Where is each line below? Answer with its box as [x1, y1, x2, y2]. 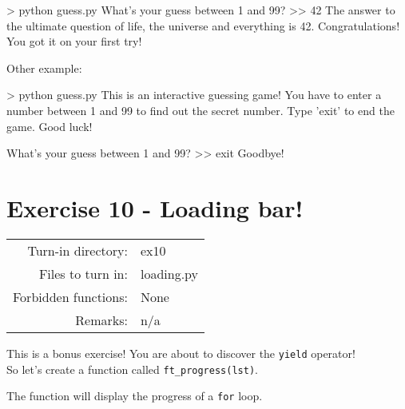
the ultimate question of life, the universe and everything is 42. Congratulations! [6, 17, 400, 34]
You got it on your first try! [6, 33, 142, 50]
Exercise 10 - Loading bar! [6, 191, 304, 224]
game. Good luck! [6, 117, 93, 134]
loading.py [140, 264, 199, 283]
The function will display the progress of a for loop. [6, 387, 263, 404]
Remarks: [75, 310, 128, 329]
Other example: [6, 59, 82, 76]
